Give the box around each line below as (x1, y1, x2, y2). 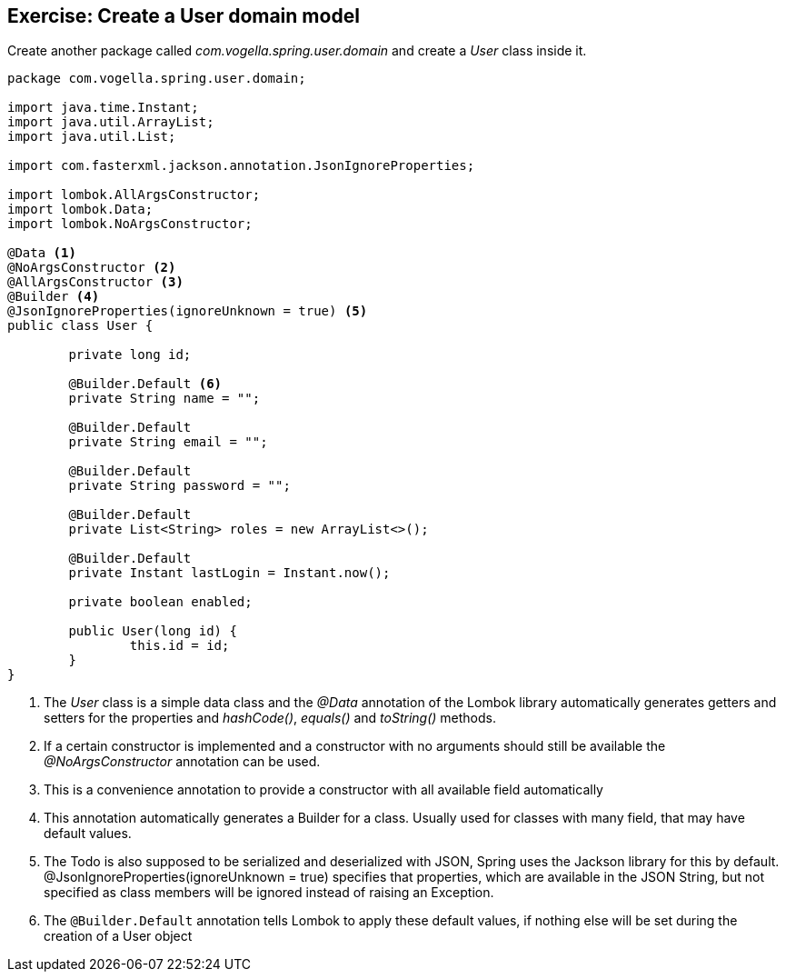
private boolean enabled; (68, 594, 253, 610)
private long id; (68, 347, 192, 363)
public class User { (7, 318, 154, 334)
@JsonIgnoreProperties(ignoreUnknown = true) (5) (7, 304, 368, 319)
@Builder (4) (7, 289, 100, 305)
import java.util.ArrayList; (7, 115, 214, 130)
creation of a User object (44, 928, 193, 944)
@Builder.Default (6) (68, 376, 223, 392)
